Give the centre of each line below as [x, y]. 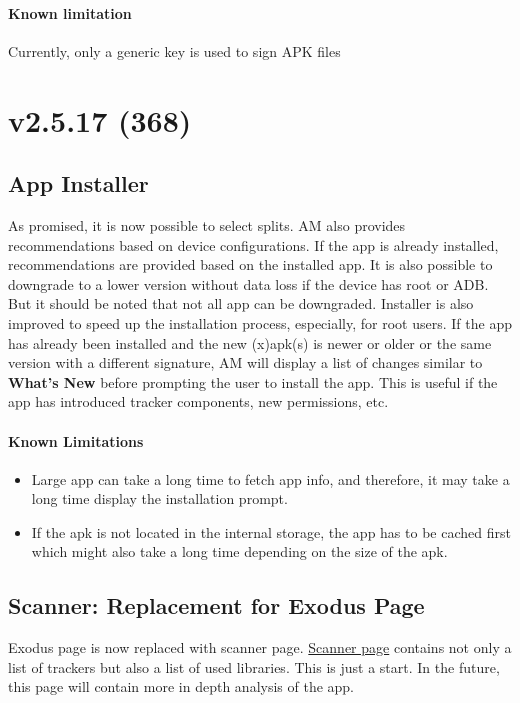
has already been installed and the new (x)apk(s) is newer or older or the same [250, 342]
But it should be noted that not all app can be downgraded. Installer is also [241, 303]
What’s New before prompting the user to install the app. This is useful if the [253, 381]
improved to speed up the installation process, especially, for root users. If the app [260, 322]
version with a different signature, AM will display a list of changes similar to [245, 362]
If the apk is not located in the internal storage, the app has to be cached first [271, 531]
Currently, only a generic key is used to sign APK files [174, 50]
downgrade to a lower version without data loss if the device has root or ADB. [248, 283]
